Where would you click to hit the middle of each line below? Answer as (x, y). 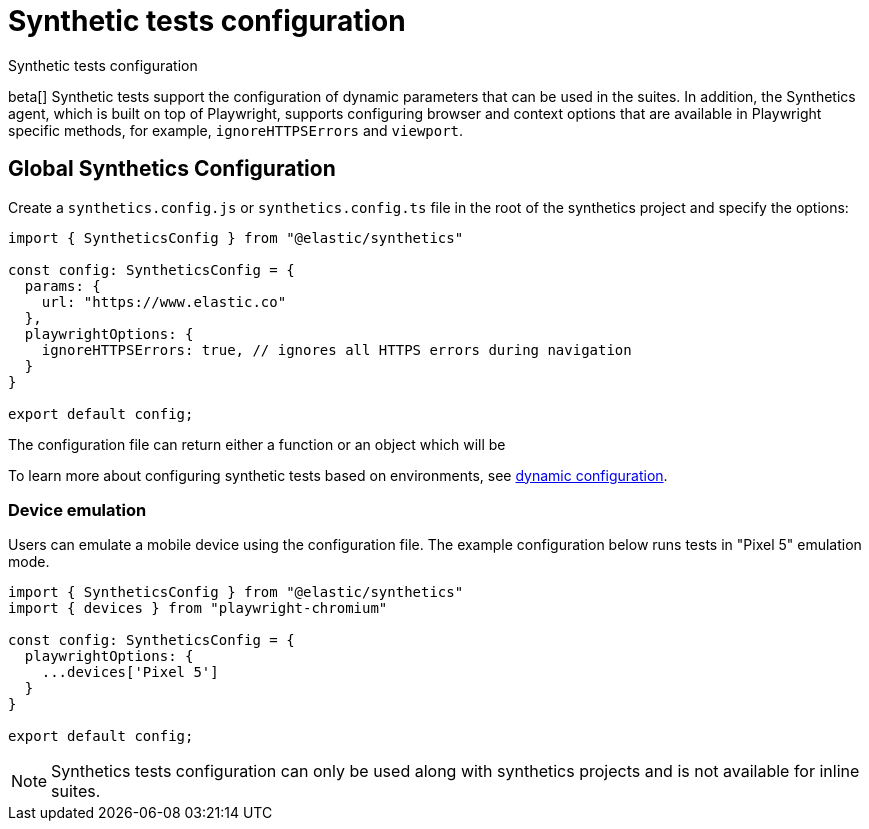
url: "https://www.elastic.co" (164, 301)
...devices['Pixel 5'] (130, 672)
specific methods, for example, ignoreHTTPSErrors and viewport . (236, 130)
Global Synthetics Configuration (172, 169)
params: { (62, 285)
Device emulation (77, 509)
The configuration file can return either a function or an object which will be (257, 444)
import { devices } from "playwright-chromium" (198, 608)
